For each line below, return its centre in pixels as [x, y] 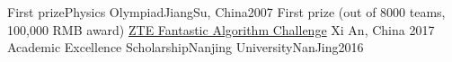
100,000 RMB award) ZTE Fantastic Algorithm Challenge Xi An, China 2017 [221, 29]
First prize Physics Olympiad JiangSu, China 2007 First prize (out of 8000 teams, [226, 12]
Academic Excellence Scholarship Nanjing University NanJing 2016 [186, 47]
